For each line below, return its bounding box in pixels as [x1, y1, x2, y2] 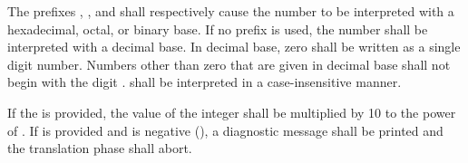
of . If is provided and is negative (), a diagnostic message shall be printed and [7, 120, 444, 139]
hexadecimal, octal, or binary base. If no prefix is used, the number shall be [7, 19, 428, 38]
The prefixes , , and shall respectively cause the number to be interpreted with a [7, 2, 454, 20]
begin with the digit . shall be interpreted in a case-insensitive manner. [7, 72, 402, 91]
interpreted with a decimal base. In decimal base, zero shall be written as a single [7, 37, 461, 56]
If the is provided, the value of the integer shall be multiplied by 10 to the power [7, 102, 456, 121]
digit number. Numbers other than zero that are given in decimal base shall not [7, 54, 451, 73]
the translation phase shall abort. [7, 139, 192, 158]
